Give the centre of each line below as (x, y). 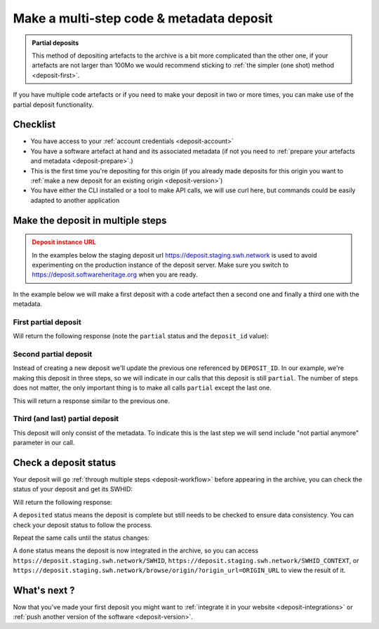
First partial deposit (47, 322)
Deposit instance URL (64, 242)
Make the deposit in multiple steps (90, 220)
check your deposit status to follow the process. (82, 525)
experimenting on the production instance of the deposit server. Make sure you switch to (160, 265)
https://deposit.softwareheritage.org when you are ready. (115, 274)
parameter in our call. (44, 443)
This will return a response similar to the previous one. (91, 401)
